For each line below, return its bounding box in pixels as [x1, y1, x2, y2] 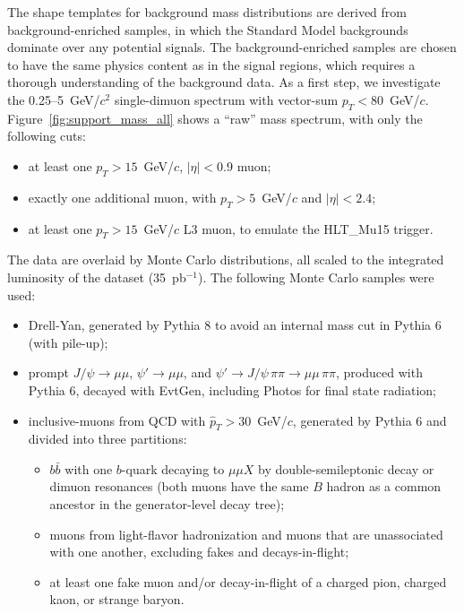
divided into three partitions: [28, 429, 187, 448]
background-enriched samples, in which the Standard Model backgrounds [7, 20, 408, 39]
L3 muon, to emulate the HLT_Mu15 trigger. [183, 219, 434, 238]
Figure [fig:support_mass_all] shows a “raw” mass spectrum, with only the [7, 108, 423, 127]
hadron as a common [326, 477, 442, 496]
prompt [28, 363, 69, 382]
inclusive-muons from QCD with [28, 411, 206, 429]
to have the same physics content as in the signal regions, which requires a [7, 55, 416, 74]
